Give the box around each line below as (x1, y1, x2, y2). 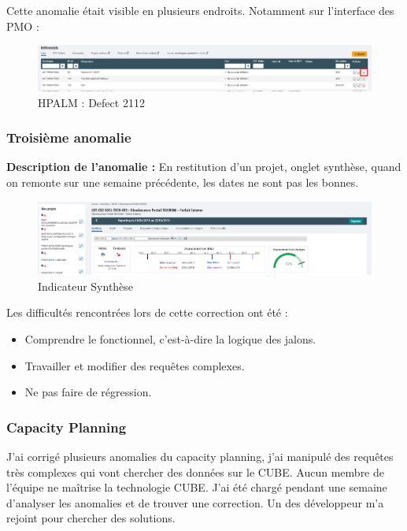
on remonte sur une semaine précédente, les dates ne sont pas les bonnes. (6, 174, 359, 191)
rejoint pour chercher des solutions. (6, 510, 176, 526)
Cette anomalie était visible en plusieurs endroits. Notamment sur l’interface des (6, 2, 394, 18)
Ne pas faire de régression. (24, 384, 152, 400)
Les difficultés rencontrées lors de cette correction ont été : (6, 304, 288, 321)
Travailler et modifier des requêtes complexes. (24, 357, 245, 373)
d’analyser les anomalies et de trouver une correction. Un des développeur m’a (6, 494, 384, 511)
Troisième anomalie (6, 128, 131, 147)
